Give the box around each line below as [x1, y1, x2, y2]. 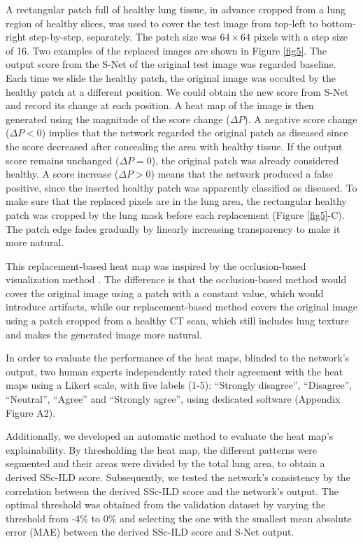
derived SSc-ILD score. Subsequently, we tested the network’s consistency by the [6, 470, 350, 484]
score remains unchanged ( [6, 152, 120, 167]
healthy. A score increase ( [6, 166, 119, 181]
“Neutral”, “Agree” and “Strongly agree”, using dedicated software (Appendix [6, 392, 341, 406]
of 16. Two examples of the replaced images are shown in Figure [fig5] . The [6, 43, 327, 57]
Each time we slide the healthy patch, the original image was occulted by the [6, 70, 336, 85]
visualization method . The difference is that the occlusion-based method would [6, 272, 347, 287]
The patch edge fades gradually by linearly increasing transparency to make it [6, 221, 341, 236]
